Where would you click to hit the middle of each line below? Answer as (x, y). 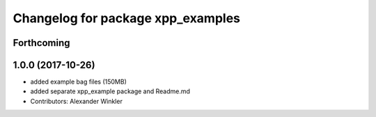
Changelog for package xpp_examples (126, 18)
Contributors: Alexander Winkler (77, 101)
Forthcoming (41, 43)
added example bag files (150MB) (78, 82)
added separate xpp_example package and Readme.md (110, 91)
